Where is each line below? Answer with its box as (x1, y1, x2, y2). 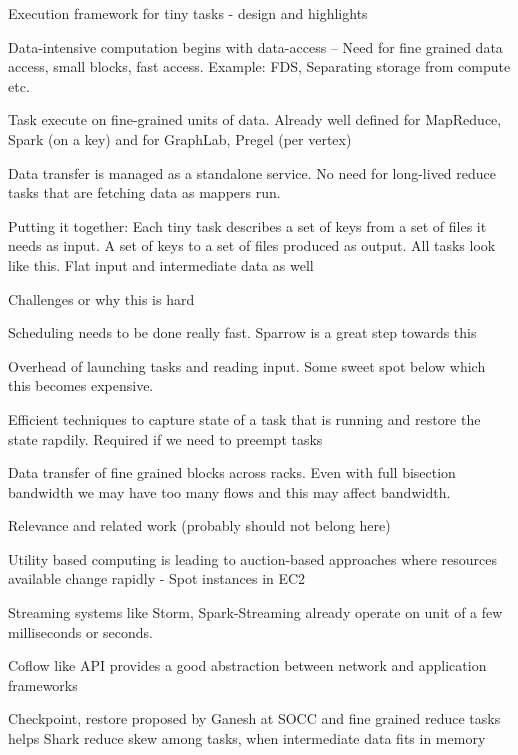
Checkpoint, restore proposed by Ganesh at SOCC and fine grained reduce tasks (8, 708, 501, 729)
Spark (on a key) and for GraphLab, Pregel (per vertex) (8, 128, 352, 149)
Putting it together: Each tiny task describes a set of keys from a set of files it (8, 215, 487, 236)
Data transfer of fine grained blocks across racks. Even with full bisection (8, 462, 456, 483)
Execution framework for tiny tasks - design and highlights (8, 3, 368, 23)
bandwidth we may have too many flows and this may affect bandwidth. (8, 481, 451, 502)
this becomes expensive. (8, 375, 154, 396)
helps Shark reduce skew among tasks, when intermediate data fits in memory (8, 728, 486, 749)
